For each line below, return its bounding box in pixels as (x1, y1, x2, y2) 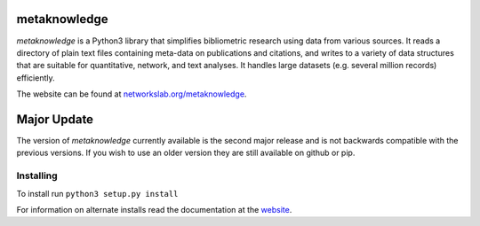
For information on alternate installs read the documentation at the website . (16, 204, 292, 214)
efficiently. (16, 72, 55, 83)
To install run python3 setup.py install (16, 188, 179, 199)
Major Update (16, 112, 93, 127)
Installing (16, 169, 58, 182)
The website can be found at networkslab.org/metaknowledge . (16, 89, 247, 99)
